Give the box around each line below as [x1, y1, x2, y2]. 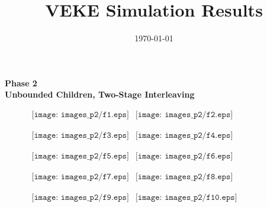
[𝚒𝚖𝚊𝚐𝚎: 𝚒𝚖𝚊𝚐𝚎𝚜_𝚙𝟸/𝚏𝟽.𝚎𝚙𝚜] [31, 173, 129, 182]
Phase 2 [5, 76, 37, 89]
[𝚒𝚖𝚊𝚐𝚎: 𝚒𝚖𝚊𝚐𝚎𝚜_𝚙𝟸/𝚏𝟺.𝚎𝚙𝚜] [135, 131, 233, 140]
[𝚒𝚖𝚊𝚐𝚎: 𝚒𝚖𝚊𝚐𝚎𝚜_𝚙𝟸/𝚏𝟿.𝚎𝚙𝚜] [31, 193, 129, 202]
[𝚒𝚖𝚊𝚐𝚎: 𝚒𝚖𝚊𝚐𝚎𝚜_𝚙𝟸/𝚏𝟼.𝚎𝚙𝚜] [135, 151, 233, 160]
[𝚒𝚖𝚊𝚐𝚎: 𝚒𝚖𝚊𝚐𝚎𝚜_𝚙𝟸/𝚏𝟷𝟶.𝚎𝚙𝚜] [135, 193, 237, 202]
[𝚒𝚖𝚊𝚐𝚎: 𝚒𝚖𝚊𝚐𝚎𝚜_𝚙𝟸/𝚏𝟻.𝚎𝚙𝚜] [31, 151, 129, 160]
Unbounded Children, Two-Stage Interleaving [5, 88, 195, 101]
